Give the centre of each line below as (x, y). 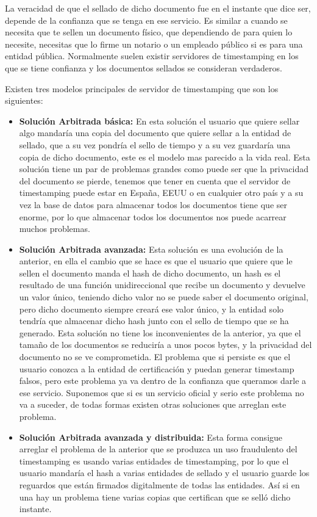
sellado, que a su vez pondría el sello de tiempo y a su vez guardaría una (155, 144)
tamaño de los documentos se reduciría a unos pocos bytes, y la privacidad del (166, 345)
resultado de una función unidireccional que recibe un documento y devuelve (162, 285)
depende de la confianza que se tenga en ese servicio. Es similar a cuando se (146, 20)
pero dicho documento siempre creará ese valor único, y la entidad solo (151, 309)
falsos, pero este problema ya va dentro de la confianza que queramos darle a (163, 381)
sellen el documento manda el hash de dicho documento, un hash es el (150, 273)
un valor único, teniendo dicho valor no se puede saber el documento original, (164, 297)
